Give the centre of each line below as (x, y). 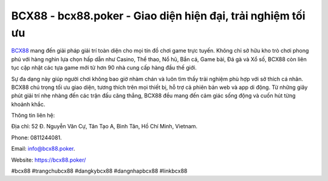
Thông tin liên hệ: (33, 116)
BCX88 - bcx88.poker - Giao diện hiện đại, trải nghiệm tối (159, 16)
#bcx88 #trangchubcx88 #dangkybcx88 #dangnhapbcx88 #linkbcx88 (99, 171)
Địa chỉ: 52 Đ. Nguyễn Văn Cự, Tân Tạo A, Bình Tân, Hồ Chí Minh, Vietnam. (104, 127)
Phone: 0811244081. (36, 137)
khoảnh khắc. (28, 104)
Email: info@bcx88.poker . (43, 149)
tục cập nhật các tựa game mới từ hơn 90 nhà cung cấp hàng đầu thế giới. (104, 68)
